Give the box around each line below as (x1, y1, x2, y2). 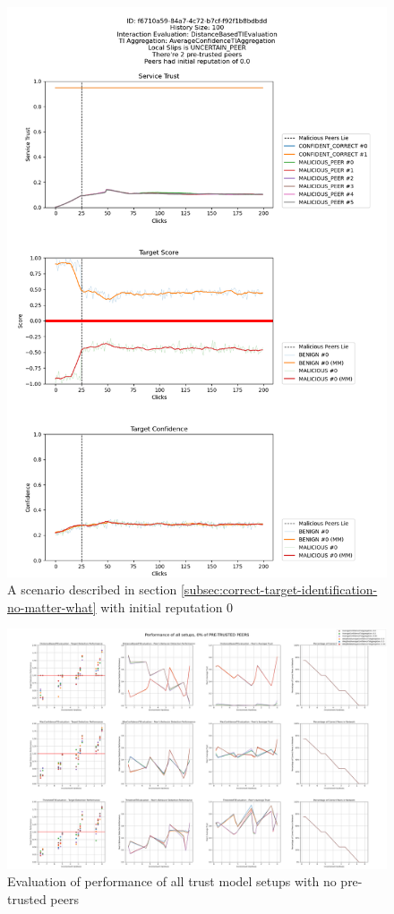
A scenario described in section (7, 580, 177, 599)
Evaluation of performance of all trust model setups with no (7, 872, 337, 891)
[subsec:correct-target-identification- (180, 580, 378, 599)
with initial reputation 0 (100, 597, 234, 616)
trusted (7, 889, 47, 908)
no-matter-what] (7, 597, 97, 616)
